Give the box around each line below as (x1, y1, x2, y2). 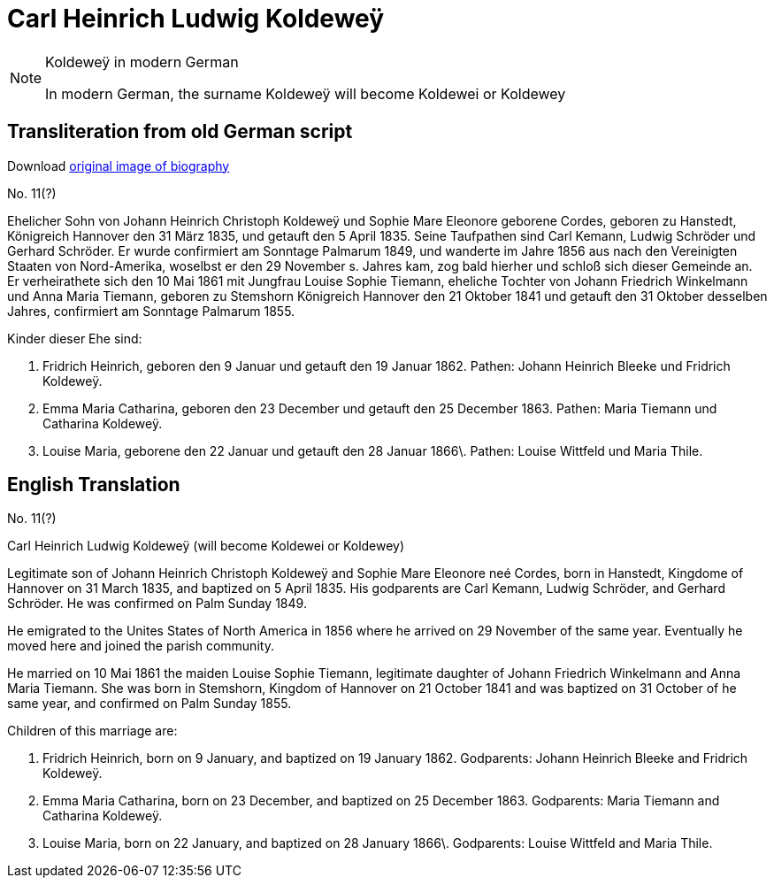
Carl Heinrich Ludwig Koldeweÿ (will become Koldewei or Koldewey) (7, 538, 405, 554)
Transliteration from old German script (7, 120, 353, 143)
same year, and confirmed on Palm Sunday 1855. (7, 696, 292, 712)
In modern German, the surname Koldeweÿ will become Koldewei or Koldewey (45, 84, 566, 103)
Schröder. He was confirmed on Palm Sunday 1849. (7, 596, 307, 612)
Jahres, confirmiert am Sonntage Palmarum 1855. (7, 303, 295, 319)
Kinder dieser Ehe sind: (7, 330, 142, 346)
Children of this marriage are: (7, 723, 178, 739)
